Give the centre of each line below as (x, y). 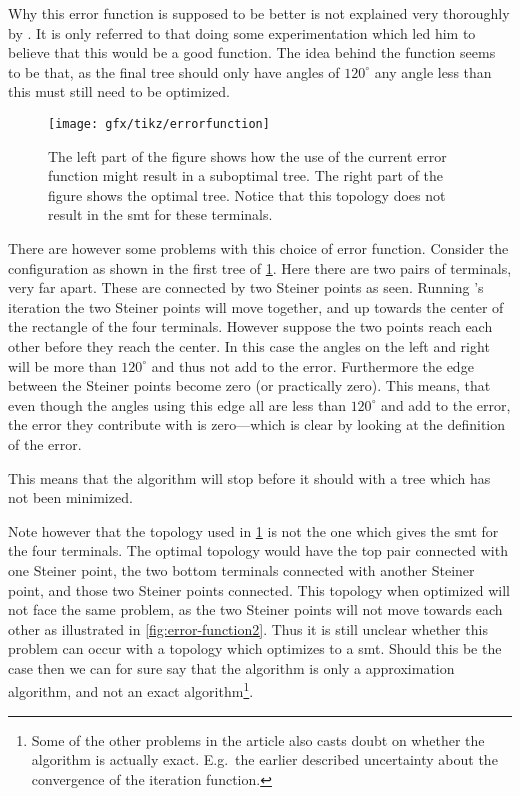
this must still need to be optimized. (119, 91)
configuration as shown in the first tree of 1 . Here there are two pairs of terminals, (260, 267)
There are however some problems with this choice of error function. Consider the (258, 248)
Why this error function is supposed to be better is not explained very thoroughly (259, 13)
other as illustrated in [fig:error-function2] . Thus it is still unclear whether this (248, 628)
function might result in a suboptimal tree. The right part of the (246, 175)
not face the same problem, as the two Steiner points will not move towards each (255, 609)
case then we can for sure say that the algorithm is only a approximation (231, 667)
